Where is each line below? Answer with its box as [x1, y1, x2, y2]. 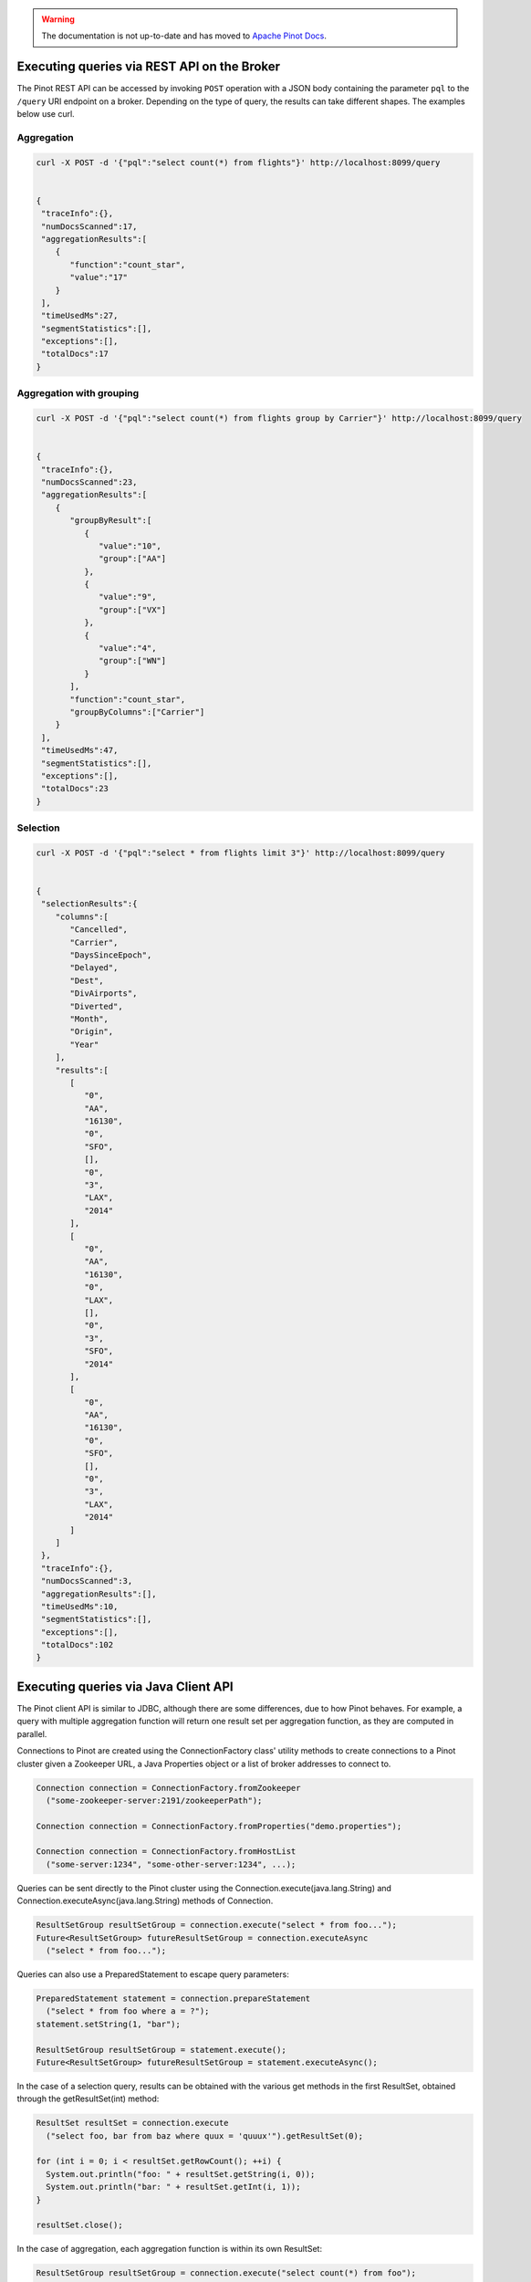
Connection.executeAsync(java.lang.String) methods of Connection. [16, 1895, 274, 1907]
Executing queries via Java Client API [16, 1679, 234, 1694]
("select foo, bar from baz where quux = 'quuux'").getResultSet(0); [46, 2130, 364, 2141]
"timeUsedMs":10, [41, 1601, 119, 1611]
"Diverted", [69, 1000, 123, 1011]
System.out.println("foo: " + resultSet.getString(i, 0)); [46, 2169, 316, 2179]
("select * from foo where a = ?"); [46, 2006, 210, 2016]
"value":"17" [69, 272, 128, 283]
